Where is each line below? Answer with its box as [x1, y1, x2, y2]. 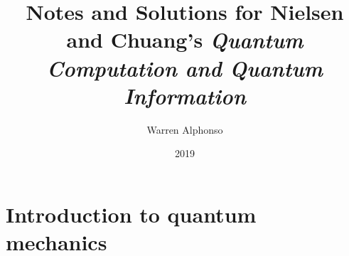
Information [124, 80, 246, 110]
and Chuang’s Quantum [66, 25, 304, 55]
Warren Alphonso [146, 122, 223, 137]
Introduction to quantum [6, 199, 257, 228]
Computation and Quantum [46, 53, 323, 82]
